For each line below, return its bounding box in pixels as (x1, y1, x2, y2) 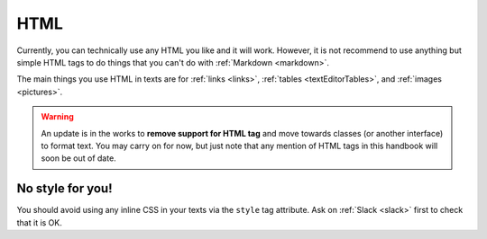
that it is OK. (16, 217, 63, 228)
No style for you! (16, 181, 113, 197)
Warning (41, 111, 74, 122)
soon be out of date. (41, 153, 116, 164)
